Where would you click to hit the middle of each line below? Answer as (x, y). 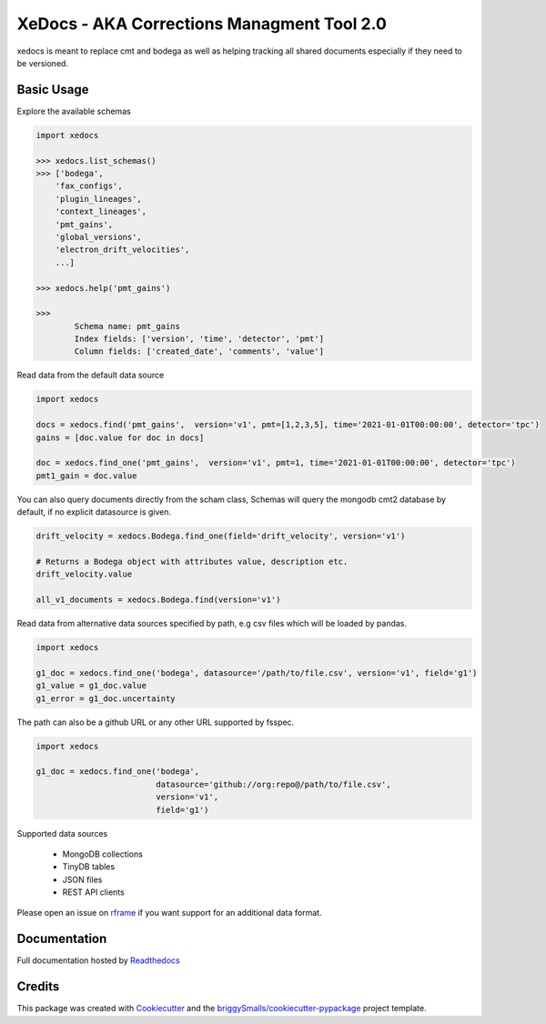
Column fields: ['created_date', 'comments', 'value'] (199, 351)
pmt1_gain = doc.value (86, 476)
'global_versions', (99, 237)
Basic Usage (53, 90)
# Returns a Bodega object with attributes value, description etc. (192, 561)
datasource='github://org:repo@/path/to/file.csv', (273, 784)
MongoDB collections (102, 854)
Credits (38, 987)
